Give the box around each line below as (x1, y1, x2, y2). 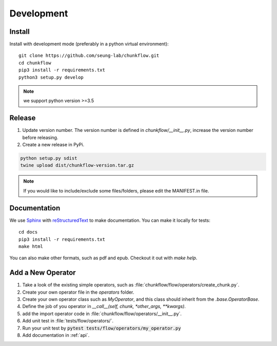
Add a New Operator (9, 268, 76, 277)
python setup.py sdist (20, 156, 77, 161)
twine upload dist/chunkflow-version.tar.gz (20, 162, 134, 168)
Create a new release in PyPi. (22, 142, 85, 148)
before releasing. (22, 134, 58, 141)
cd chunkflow (18, 60, 51, 66)
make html (18, 243, 43, 249)
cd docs (18, 229, 38, 235)
